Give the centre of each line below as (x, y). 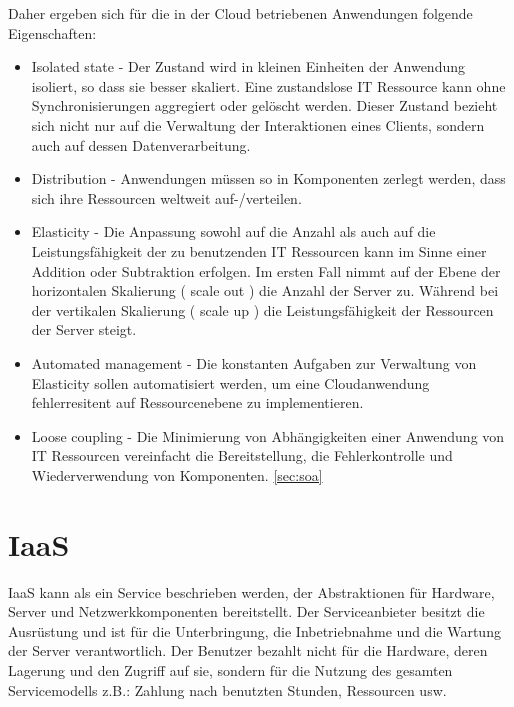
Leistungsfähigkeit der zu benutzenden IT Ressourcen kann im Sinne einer (259, 250)
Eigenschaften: (52, 32)
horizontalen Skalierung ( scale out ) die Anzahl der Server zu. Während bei (265, 290)
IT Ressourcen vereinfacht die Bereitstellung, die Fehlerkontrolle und (242, 455)
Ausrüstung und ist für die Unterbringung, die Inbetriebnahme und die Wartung (254, 630)
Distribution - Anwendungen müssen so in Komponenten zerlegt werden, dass (268, 178)
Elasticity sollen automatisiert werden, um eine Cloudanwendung (230, 382)
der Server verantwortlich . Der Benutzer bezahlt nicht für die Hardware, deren (248, 650)
